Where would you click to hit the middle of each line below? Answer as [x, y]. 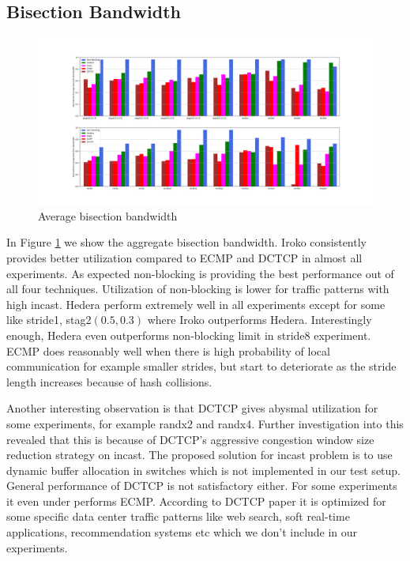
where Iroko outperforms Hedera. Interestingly [260, 320]
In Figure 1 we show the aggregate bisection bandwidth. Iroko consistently [186, 242]
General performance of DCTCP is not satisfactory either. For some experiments [202, 486]
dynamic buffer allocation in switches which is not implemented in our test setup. [203, 470]
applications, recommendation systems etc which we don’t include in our [182, 532]
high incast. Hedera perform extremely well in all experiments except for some [196, 304]
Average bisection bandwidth [108, 215]
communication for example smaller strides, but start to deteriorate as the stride [201, 366]
